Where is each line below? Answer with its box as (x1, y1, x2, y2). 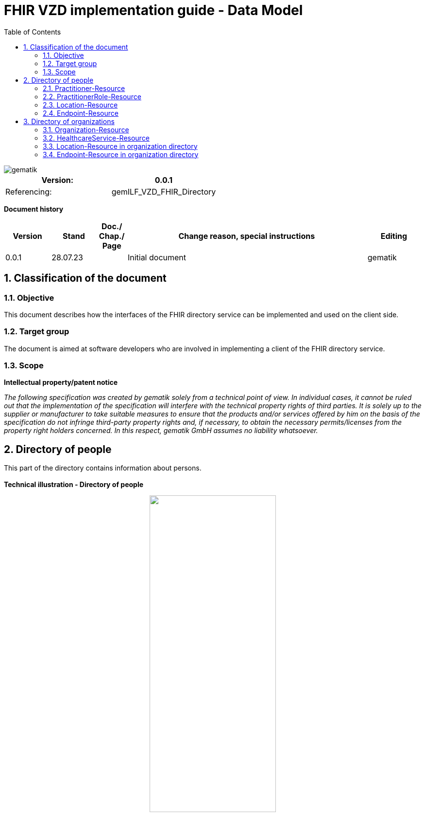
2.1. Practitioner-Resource (43, 84, 125, 92)
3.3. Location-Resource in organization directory (43, 142, 198, 150)
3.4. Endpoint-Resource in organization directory (43, 150, 199, 159)
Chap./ (99, 231, 125, 241)
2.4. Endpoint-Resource (43, 109, 119, 117)
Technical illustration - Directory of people (4, 480, 144, 489)
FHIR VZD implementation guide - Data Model (4, 2, 303, 18)
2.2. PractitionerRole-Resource (43, 92, 141, 101)
